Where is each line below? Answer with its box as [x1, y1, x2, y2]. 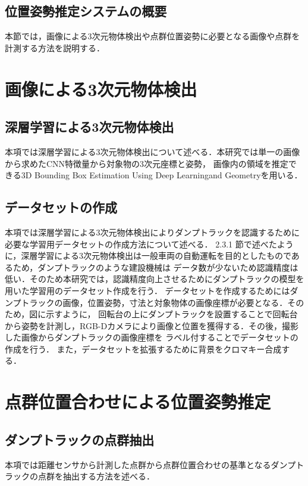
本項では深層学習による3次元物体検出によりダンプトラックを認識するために [5, 225, 300, 238]
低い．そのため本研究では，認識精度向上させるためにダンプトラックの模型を [5, 273, 304, 285]
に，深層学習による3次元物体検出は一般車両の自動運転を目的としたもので [5, 249, 291, 262]
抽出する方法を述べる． [62, 470, 155, 482]
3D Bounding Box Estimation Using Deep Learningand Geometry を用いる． [21, 169, 303, 181]
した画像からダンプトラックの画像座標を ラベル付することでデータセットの [5, 331, 298, 343]
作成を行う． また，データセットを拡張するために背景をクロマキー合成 [5, 342, 282, 355]
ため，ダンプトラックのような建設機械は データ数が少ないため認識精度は [12, 261, 298, 273]
